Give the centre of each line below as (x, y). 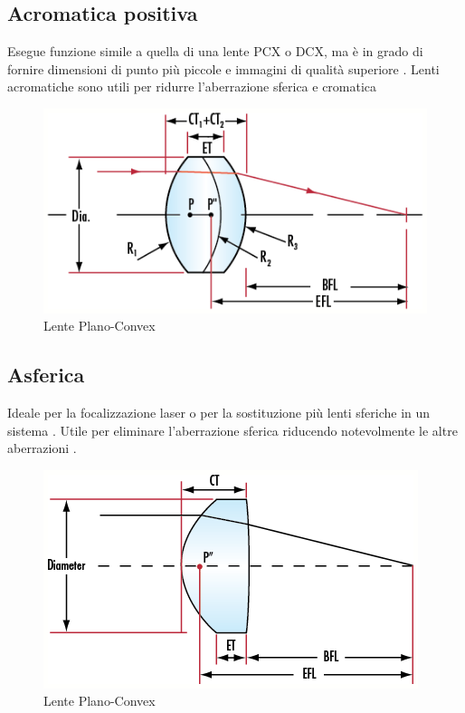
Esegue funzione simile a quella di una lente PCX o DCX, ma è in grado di (215, 51)
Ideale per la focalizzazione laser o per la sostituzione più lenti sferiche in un (219, 413)
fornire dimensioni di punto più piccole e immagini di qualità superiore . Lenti (223, 68)
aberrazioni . (42, 448)
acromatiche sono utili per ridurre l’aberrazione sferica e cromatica (192, 87)
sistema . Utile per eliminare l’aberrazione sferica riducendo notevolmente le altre (232, 430)
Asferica (46, 375)
